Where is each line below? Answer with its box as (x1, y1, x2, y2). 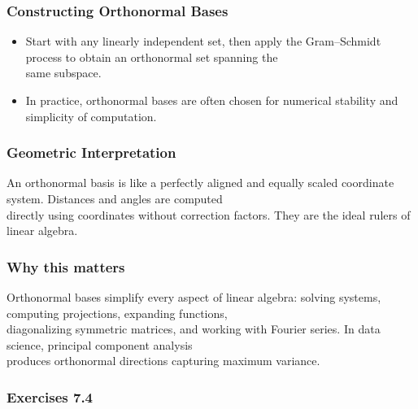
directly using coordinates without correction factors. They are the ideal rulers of (7, 206, 411, 223)
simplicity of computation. (25, 107, 157, 124)
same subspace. (25, 64, 102, 81)
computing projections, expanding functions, (7, 304, 228, 321)
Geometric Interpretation (7, 142, 176, 163)
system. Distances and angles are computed (7, 190, 223, 207)
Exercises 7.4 (7, 386, 94, 407)
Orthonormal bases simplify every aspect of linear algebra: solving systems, (7, 289, 381, 305)
